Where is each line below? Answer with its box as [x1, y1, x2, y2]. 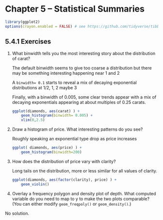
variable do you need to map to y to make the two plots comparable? [12, 196, 149, 202]
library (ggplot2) [5, 19, 40, 24]
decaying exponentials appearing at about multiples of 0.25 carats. [12, 99, 147, 105]
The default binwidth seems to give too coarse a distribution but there [12, 65, 152, 71]
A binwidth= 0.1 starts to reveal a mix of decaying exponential [12, 79, 137, 85]
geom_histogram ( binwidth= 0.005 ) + [21, 113, 93, 118]
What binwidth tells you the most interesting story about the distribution [12, 50, 156, 56]
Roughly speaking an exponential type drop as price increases [12, 136, 137, 142]
